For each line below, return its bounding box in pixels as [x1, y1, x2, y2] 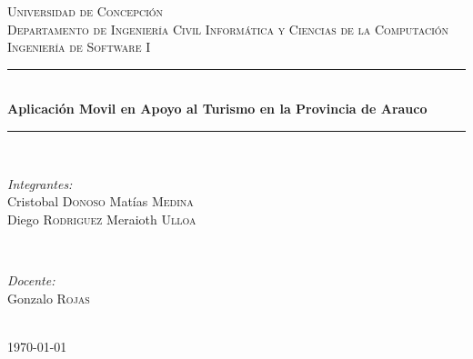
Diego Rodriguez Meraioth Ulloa [7, 209, 196, 228]
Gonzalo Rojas [7, 288, 90, 307]
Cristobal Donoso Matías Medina [7, 192, 194, 211]
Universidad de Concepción [7, 2, 164, 20]
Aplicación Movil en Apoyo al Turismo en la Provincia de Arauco [7, 99, 428, 118]
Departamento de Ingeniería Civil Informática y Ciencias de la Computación [7, 19, 449, 38]
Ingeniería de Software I [7, 37, 151, 56]
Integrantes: [7, 174, 73, 193]
